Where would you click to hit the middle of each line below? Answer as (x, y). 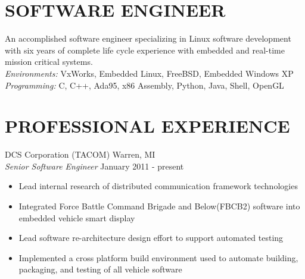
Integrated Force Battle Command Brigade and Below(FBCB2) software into (159, 206)
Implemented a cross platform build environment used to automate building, (158, 257)
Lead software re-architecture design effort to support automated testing (151, 238)
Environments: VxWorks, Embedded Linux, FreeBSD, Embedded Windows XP (149, 73)
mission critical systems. (49, 62)
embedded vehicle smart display (77, 217)
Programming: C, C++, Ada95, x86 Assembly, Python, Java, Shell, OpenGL (144, 85)
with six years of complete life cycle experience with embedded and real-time (145, 50)
